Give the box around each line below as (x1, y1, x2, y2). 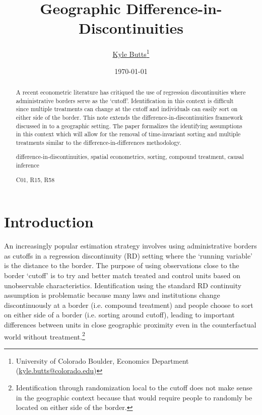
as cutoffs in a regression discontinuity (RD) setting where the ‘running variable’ (4, 250, 252, 261)
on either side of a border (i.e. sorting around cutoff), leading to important (4, 309, 235, 320)
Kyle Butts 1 (112, 47, 150, 59)
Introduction (4, 211, 94, 232)
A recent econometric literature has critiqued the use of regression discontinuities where (16, 88, 246, 96)
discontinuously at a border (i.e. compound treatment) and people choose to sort (4, 299, 253, 310)
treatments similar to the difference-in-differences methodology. (16, 138, 181, 146)
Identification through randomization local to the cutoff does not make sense (16, 382, 252, 393)
